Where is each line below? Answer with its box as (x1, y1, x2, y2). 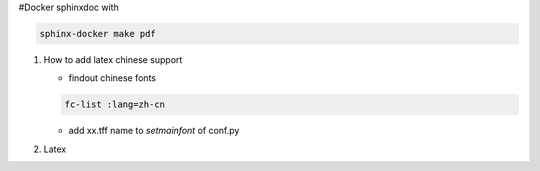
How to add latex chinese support (43, 53, 183, 65)
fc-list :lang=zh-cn (64, 99, 165, 110)
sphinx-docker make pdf (39, 28, 157, 39)
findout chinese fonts (68, 72, 157, 84)
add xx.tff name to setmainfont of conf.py (68, 125, 240, 137)
